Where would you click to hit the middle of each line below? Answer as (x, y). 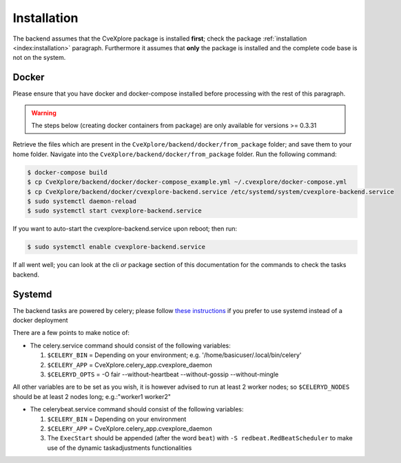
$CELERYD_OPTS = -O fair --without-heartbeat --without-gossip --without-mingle (163, 374)
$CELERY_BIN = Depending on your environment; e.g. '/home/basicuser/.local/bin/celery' (174, 355)
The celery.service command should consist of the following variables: (130, 345)
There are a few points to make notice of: (71, 333)
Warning (44, 113)
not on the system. (39, 58)
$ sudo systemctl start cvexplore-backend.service (115, 211)
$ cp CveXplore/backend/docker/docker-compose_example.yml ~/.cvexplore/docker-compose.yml (187, 182)
